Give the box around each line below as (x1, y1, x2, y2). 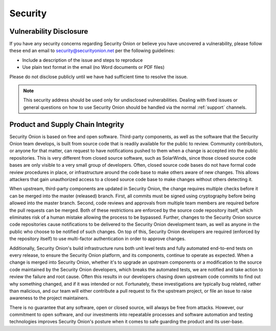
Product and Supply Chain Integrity (9, 120, 125, 129)
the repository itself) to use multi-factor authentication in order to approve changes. (9, 236, 186, 242)
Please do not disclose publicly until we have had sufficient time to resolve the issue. (9, 73, 188, 80)
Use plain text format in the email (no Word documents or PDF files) (22, 64, 165, 70)
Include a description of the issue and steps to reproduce (22, 57, 143, 63)
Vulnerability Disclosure (9, 27, 88, 36)
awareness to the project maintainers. (9, 295, 89, 301)
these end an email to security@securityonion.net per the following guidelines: (9, 47, 175, 54)
